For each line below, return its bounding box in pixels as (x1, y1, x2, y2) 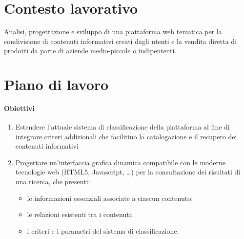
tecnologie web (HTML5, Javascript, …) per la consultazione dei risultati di (15, 167, 241, 177)
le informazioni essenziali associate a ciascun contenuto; (27, 193, 193, 203)
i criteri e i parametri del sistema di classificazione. (27, 225, 179, 236)
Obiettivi (4, 103, 35, 113)
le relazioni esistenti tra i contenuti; (27, 209, 133, 219)
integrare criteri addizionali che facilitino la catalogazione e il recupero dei (15, 131, 237, 141)
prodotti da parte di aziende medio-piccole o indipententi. (4, 45, 177, 56)
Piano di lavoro (4, 74, 109, 94)
